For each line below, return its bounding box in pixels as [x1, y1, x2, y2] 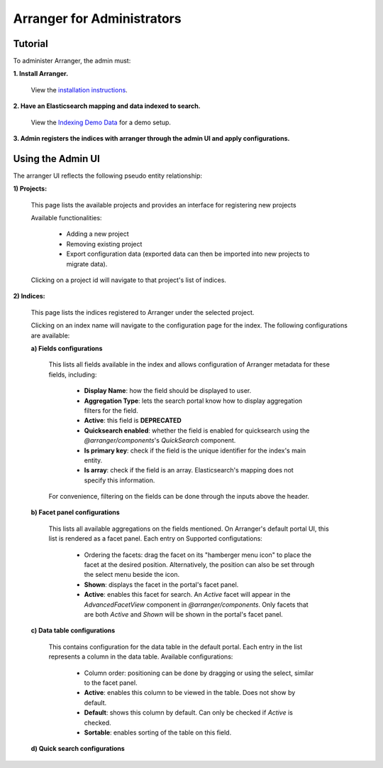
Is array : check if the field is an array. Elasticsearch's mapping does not [84, 466, 294, 475]
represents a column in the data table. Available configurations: [48, 652, 233, 661]
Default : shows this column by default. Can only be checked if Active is [84, 708, 294, 717]
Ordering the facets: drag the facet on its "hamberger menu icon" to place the [84, 551, 312, 559]
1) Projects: [13, 185, 48, 193]
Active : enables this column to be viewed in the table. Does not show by [84, 688, 296, 697]
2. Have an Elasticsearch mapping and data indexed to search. [13, 102, 201, 110]
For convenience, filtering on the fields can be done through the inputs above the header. [48, 492, 310, 501]
